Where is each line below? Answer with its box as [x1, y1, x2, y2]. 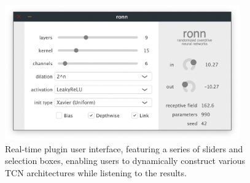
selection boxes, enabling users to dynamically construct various [5, 154, 246, 167]
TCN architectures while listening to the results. [5, 166, 187, 179]
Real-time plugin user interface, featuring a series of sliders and [5, 142, 243, 155]
